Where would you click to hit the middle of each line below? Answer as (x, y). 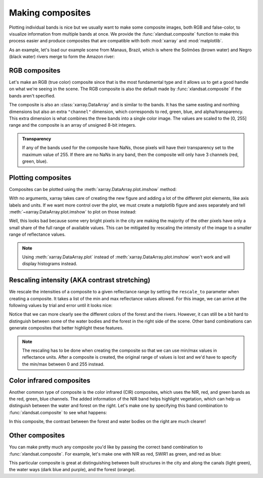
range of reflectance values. (37, 234)
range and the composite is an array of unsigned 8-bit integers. (73, 125)
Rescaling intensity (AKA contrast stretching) (80, 280)
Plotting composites (40, 178)
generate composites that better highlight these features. (66, 328)
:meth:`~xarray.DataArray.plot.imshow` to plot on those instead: (73, 212)
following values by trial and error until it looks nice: (61, 306)
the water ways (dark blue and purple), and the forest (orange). (72, 470)
